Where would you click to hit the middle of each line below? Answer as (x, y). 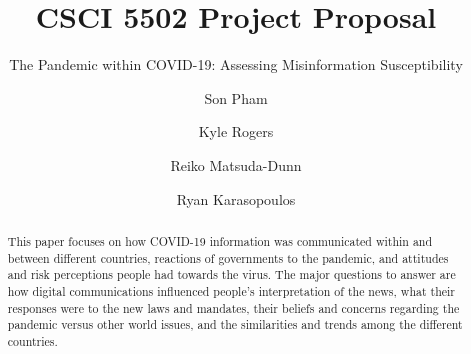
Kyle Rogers (236, 131)
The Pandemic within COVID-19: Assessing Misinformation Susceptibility (236, 64)
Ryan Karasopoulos (236, 198)
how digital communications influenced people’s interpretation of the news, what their (231, 290)
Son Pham (236, 97)
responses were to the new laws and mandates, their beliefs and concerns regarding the (233, 307)
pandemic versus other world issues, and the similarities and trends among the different (235, 324)
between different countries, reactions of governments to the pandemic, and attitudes (228, 257)
